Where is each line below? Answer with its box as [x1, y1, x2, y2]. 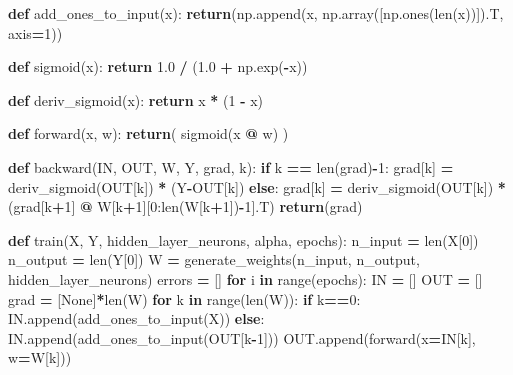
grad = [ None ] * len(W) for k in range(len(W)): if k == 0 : [8, 288, 361, 309]
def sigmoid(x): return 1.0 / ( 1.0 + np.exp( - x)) [8, 56, 308, 77]
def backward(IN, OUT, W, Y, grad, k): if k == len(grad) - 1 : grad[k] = [8, 156, 454, 177]
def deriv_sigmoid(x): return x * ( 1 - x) [8, 89, 264, 110]
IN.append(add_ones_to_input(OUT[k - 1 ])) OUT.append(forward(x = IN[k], [8, 327, 476, 348]
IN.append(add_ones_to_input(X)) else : [8, 308, 265, 329]
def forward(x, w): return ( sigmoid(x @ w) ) [8, 123, 289, 144]
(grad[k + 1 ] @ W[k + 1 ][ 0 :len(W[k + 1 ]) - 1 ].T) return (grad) [8, 196, 363, 217]
